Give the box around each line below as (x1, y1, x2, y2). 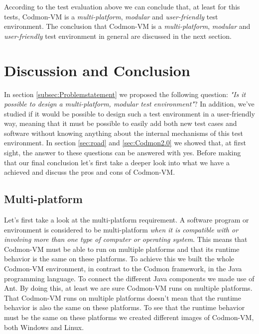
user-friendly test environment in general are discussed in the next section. (4, 30, 232, 41)
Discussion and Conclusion (4, 60, 190, 80)
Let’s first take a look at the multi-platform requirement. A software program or (4, 215, 249, 225)
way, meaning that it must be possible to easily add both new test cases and (4, 118, 237, 128)
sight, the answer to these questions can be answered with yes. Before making (4, 147, 241, 158)
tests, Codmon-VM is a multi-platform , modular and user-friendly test (4, 11, 218, 21)
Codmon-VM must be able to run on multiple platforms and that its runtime (4, 243, 240, 254)
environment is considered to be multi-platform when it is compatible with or (4, 224, 239, 234)
